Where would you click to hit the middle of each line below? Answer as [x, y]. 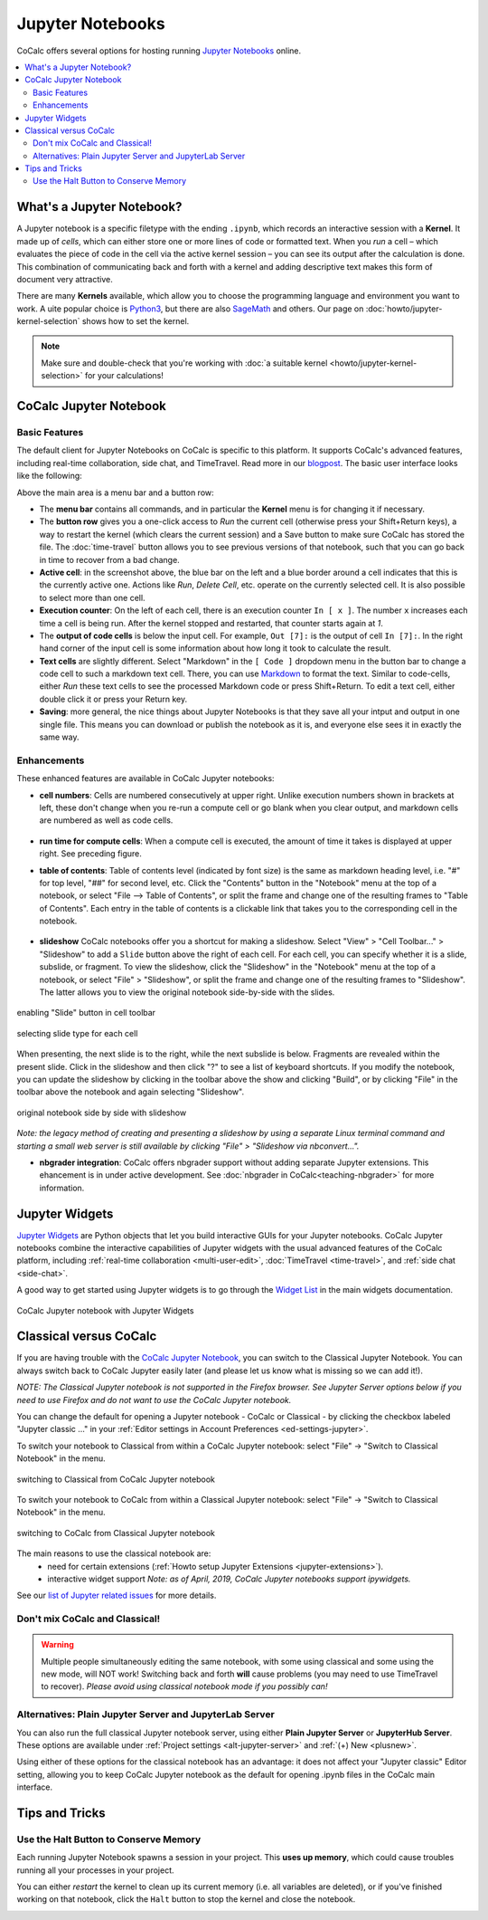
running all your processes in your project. [96, 1870]
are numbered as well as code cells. [106, 820]
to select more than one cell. [92, 597]
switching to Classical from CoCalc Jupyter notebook [116, 1479]
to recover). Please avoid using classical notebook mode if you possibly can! [184, 1686]
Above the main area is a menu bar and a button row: [115, 492]
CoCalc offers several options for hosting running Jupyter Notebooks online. [159, 51]
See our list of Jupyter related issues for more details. [117, 1595]
